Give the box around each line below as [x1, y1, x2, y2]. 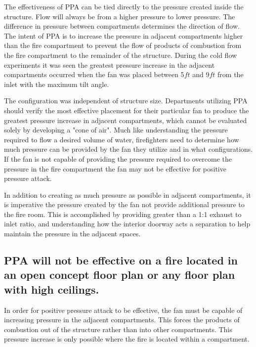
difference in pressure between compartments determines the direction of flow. [4, 21, 240, 31]
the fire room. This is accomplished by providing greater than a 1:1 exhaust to [4, 209, 242, 219]
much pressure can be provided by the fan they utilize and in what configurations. [4, 144, 253, 154]
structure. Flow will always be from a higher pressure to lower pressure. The [4, 11, 235, 21]
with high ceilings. [4, 281, 99, 297]
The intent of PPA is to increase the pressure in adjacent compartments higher [4, 30, 243, 41]
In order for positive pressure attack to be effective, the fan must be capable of [4, 304, 243, 315]
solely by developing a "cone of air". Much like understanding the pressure [4, 125, 228, 135]
